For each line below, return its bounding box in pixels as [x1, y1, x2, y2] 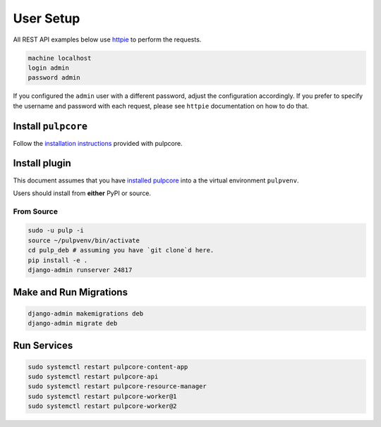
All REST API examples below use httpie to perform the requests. [13, 35, 202, 44]
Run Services [13, 340, 73, 352]
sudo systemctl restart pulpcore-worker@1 [28, 392, 177, 400]
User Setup [13, 11, 80, 26]
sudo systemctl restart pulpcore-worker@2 [28, 402, 177, 410]
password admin [28, 74, 80, 82]
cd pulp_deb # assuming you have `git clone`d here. [28, 247, 214, 254]
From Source [13, 206, 58, 216]
